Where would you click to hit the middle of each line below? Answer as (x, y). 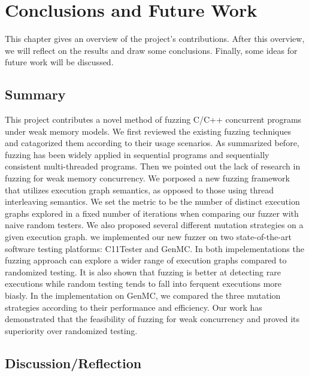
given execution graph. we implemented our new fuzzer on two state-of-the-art (148, 237)
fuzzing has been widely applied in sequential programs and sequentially (137, 154)
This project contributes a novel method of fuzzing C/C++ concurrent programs (153, 119)
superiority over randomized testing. (71, 330)
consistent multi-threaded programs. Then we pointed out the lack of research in (153, 166)
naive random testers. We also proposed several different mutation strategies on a (154, 225)
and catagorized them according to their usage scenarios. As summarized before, (152, 143)
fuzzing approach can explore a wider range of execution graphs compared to (146, 260)
